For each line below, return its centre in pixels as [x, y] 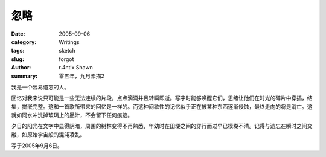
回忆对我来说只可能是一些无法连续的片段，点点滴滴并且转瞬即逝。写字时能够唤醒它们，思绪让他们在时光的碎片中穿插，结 [162, 98]
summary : [24, 76]
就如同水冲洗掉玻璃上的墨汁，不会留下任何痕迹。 [72, 115]
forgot [66, 59]
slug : [18, 59]
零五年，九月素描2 [82, 76]
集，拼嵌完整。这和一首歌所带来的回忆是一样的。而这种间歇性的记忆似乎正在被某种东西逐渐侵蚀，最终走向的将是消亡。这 [162, 106]
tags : [18, 51]
